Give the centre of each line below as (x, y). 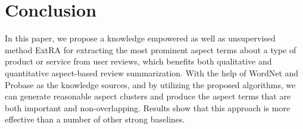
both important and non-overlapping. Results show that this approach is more (148, 107)
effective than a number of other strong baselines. (95, 119)
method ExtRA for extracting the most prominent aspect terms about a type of (151, 49)
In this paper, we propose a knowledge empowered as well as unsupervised (140, 38)
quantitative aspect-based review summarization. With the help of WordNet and (152, 72)
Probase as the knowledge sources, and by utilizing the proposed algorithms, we (150, 84)
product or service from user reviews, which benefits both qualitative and (138, 61)
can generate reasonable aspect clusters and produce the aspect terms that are (148, 96)
